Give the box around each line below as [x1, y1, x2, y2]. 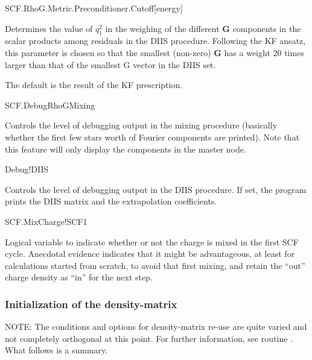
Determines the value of [5, 22, 93, 34]
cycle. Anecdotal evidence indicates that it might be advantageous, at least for [5, 247, 295, 260]
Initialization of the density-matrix [5, 296, 177, 311]
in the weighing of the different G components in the [105, 22, 301, 34]
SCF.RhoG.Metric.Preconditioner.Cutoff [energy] [5, 2, 183, 14]
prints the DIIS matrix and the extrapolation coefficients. [5, 195, 217, 207]
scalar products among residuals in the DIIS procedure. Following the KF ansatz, [5, 34, 306, 47]
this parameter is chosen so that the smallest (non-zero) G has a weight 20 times [5, 46, 304, 58]
